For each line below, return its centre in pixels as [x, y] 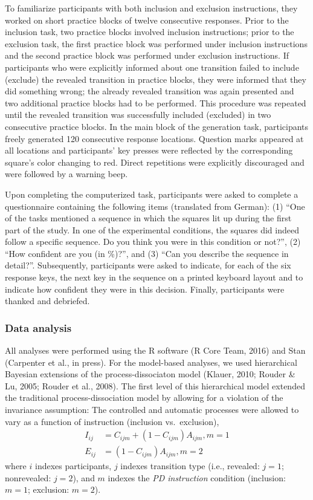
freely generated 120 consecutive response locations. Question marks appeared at [154, 138]
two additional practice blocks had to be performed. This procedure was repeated [156, 102]
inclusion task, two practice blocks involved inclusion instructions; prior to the [150, 32]
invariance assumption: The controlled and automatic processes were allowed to [152, 410]
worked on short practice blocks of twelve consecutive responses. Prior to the [147, 20]
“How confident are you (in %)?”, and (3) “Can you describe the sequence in [147, 253]
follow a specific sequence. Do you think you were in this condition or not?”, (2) [153, 242]
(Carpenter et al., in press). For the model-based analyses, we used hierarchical [151, 362]
